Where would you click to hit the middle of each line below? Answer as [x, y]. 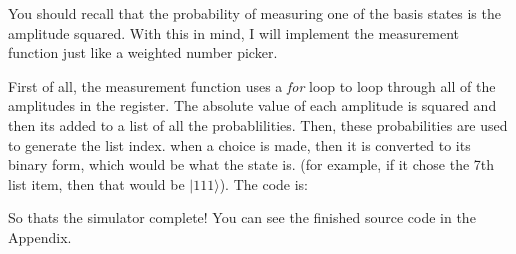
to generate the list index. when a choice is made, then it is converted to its [239, 144]
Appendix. [40, 236]
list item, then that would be [96, 183]
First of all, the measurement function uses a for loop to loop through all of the [252, 85]
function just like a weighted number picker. [143, 52]
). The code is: [264, 183]
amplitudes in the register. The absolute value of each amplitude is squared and [252, 105]
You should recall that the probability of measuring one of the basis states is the [254, 13]
